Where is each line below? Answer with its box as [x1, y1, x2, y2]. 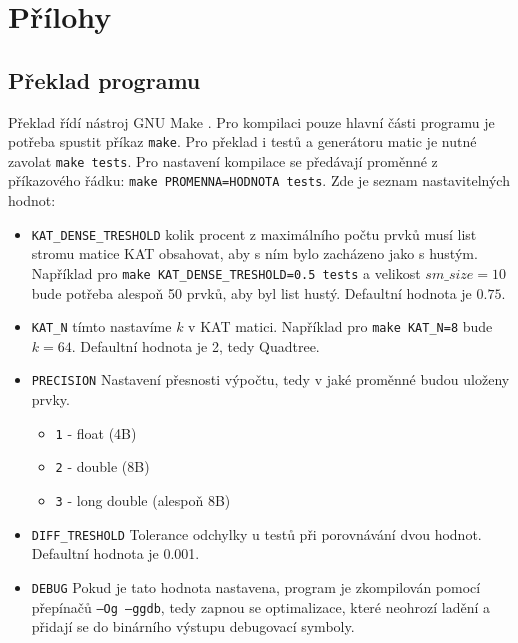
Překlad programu [8, 64, 201, 95]
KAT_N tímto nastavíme [31, 316, 172, 337]
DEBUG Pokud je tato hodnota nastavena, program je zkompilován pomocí [31, 576, 481, 597]
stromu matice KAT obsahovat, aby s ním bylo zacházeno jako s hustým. [31, 243, 478, 264]
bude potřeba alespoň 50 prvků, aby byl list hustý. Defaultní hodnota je [31, 282, 472, 303]
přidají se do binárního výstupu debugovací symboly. [31, 616, 355, 637]
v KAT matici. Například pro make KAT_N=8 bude [188, 316, 493, 337]
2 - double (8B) [55, 456, 150, 477]
